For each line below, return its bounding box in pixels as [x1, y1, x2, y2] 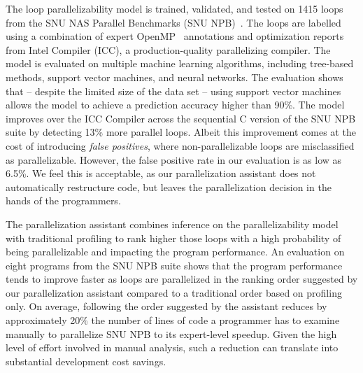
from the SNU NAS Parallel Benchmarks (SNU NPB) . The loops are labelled [6, 15, 341, 29]
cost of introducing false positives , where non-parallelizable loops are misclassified [6, 138, 355, 153]
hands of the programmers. [6, 193, 121, 208]
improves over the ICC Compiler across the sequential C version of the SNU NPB [6, 111, 356, 125]
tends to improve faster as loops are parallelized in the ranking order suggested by [6, 272, 358, 286]
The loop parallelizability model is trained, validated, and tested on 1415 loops [6, 1, 343, 15]
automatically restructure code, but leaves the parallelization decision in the [6, 179, 332, 194]
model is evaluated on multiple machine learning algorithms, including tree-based [6, 56, 354, 71]
